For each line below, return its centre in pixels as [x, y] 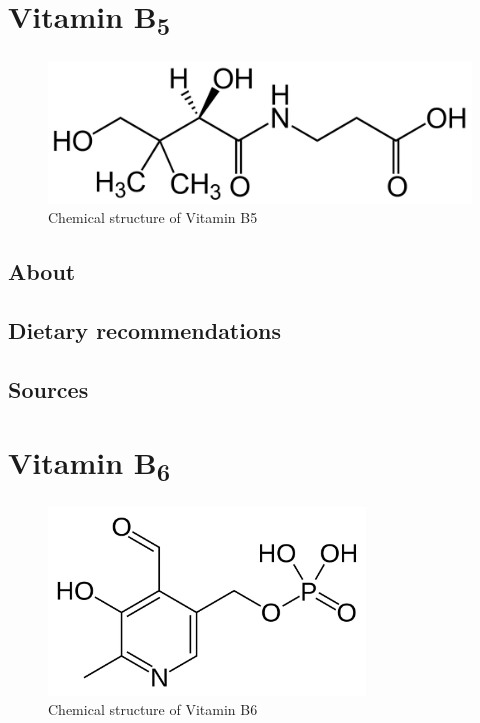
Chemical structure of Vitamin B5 [153, 217]
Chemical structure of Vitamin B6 [153, 709]
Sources [48, 388]
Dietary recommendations [144, 329]
